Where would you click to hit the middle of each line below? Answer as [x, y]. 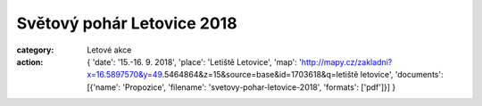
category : [35, 50]
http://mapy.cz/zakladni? [347, 61]
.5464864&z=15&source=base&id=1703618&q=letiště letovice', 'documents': [303, 75]
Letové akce [109, 50]
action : [30, 61]
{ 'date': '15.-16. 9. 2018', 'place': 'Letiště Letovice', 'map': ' [195, 61]
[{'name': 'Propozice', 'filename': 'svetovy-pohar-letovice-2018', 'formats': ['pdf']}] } [241, 87]
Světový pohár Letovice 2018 [127, 23]
